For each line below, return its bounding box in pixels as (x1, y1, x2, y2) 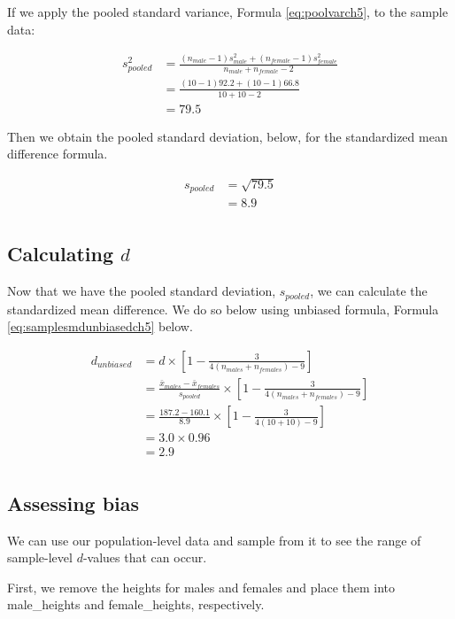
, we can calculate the (310, 282, 428, 300)
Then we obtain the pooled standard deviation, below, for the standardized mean (7, 127, 448, 145)
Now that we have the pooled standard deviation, (7, 282, 276, 300)
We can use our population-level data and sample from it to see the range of (7, 530, 421, 549)
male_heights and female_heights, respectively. (7, 595, 265, 614)
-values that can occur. (82, 548, 207, 567)
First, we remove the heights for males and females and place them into (7, 577, 396, 596)
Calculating (7, 240, 114, 267)
